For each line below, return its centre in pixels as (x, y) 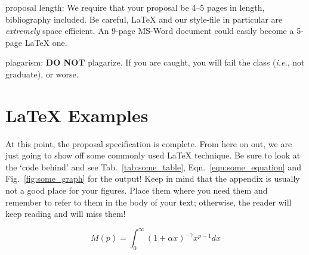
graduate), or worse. (42, 74)
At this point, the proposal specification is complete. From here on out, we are (149, 143)
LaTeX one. (46, 42)
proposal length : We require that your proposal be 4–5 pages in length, (135, 7)
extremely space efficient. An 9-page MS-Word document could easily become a (150, 31)
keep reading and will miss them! (66, 214)
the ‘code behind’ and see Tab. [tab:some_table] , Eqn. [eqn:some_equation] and (153, 167)
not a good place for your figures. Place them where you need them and (137, 190)
